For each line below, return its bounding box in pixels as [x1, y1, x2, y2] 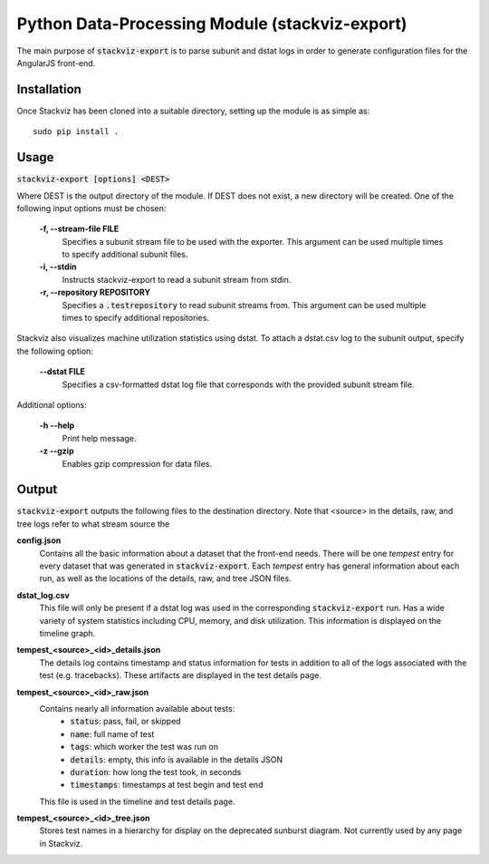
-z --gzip [39, 445, 74, 457]
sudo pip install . [33, 127, 120, 137]
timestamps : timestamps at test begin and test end [70, 780, 264, 791]
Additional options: [16, 400, 88, 410]
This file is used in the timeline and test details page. [39, 796, 235, 807]
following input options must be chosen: [16, 202, 167, 213]
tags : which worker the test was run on [70, 742, 219, 752]
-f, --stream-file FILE [39, 223, 120, 235]
